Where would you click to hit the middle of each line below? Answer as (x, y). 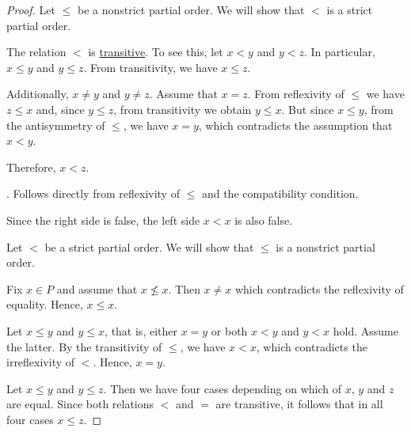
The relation (36, 52)
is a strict (350, 9)
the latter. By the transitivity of (84, 346)
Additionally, (38, 94)
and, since (60, 109)
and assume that (97, 288)
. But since (308, 109)
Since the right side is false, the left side (103, 220)
